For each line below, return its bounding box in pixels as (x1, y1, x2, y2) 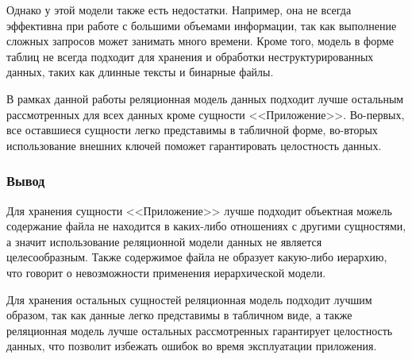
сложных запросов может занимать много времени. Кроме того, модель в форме (6, 33, 395, 49)
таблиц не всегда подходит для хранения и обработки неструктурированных (6, 48, 374, 64)
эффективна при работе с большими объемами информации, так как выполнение (6, 17, 397, 33)
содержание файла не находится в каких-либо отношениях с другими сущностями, (6, 218, 406, 234)
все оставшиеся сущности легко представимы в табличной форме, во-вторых (6, 122, 378, 138)
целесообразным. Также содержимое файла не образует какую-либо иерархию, (6, 249, 387, 265)
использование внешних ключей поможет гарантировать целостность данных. (6, 137, 382, 153)
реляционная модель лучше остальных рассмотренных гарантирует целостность (6, 322, 393, 338)
